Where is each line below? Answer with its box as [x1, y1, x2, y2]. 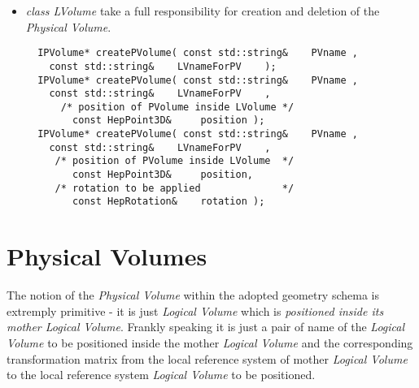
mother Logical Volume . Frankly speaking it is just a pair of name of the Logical [7, 318, 405, 335]
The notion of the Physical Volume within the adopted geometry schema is [7, 287, 379, 304]
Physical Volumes [7, 239, 207, 273]
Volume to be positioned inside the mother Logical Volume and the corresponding [7, 334, 413, 351]
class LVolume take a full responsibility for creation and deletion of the [25, 2, 380, 19]
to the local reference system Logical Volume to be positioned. [7, 366, 316, 383]
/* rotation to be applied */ [55, 182, 295, 194]
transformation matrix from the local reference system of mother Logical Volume [7, 350, 408, 367]
